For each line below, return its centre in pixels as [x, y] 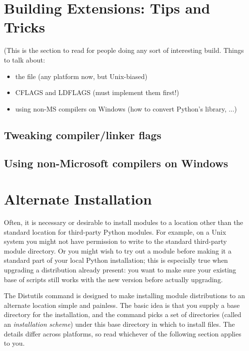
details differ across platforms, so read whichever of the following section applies [123, 333]
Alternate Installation [78, 199]
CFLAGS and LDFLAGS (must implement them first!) [97, 92]
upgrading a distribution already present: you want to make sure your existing [120, 269]
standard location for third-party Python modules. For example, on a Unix [115, 231]
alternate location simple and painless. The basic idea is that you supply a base [122, 305]
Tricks [25, 27]
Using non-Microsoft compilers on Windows [116, 163]
